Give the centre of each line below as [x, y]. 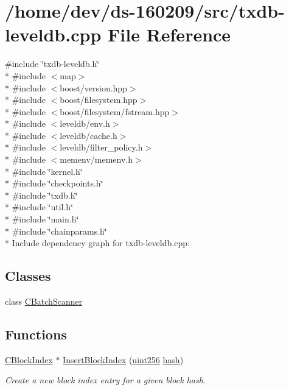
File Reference [169, 34]
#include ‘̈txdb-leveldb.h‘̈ [52, 64]
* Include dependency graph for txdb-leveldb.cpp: [97, 243]
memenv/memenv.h [96, 159]
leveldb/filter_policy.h [101, 147]
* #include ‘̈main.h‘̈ [42, 219]
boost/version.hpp [93, 87]
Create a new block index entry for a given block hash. [106, 380]
